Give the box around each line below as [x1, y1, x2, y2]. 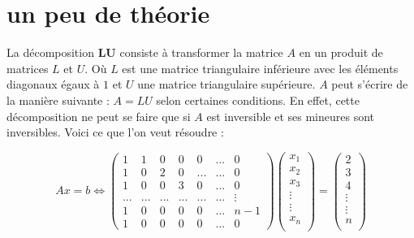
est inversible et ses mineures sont [206, 107, 375, 124]
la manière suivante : [6, 91, 110, 108]
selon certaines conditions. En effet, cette [156, 91, 360, 108]
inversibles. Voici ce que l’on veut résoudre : [6, 123, 224, 141]
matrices [6, 59, 49, 76]
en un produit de [299, 44, 383, 61]
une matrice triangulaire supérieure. [137, 76, 316, 93]
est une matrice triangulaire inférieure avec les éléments [122, 59, 399, 76]
